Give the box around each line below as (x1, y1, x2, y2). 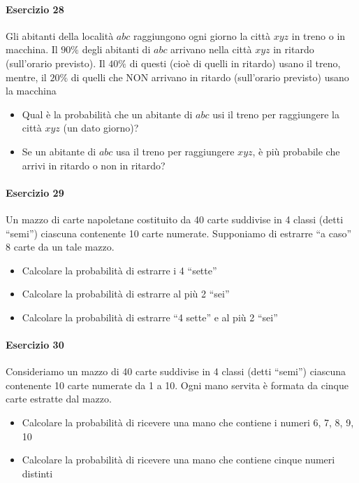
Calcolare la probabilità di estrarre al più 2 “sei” (22, 286, 230, 301)
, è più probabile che (252, 143, 340, 158)
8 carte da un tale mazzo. (6, 239, 115, 254)
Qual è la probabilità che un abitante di (22, 106, 193, 121)
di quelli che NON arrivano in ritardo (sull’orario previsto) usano (71, 69, 349, 84)
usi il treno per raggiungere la (212, 106, 339, 121)
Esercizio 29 (6, 185, 64, 199)
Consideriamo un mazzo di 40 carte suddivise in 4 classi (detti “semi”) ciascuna (6, 364, 346, 379)
